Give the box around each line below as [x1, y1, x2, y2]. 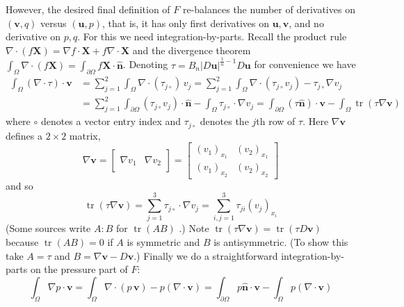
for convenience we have [254, 57, 356, 72]
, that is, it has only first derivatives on [102, 15, 269, 30]
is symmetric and [127, 235, 200, 249]
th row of [256, 114, 296, 128]
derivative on [6, 29, 60, 44]
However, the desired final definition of [6, 2, 170, 16]
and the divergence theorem [132, 42, 251, 57]
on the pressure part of [30, 262, 128, 276]
